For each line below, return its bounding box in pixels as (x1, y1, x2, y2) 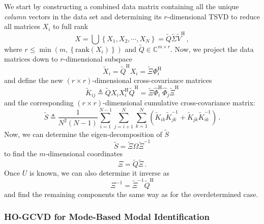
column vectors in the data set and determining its (4, 11, 162, 21)
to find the (4, 148, 37, 159)
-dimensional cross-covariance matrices (92, 75, 212, 86)
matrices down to (4, 53, 58, 64)
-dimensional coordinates (45, 148, 123, 159)
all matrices (4, 21, 40, 32)
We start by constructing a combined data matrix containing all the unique (4, 1, 239, 11)
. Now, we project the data (170, 43, 254, 54)
